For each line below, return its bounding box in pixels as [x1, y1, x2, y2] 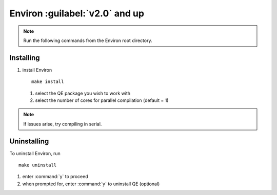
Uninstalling [9, 137, 49, 145]
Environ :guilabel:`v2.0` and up [9, 8, 145, 19]
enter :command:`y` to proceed [22, 174, 88, 180]
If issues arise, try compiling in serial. [23, 121, 102, 127]
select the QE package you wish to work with [35, 90, 131, 96]
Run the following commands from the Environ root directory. [23, 37, 152, 44]
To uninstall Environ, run [9, 150, 61, 156]
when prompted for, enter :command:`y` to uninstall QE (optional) [22, 181, 160, 187]
